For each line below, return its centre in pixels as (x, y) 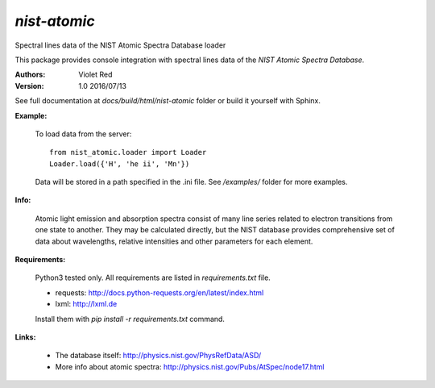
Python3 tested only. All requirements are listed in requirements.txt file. (153, 277)
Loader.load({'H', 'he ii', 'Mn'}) (120, 164)
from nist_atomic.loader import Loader (128, 152)
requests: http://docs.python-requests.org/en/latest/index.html (159, 292)
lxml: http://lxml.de (86, 304)
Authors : (30, 75)
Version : (29, 86)
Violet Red (95, 75)
